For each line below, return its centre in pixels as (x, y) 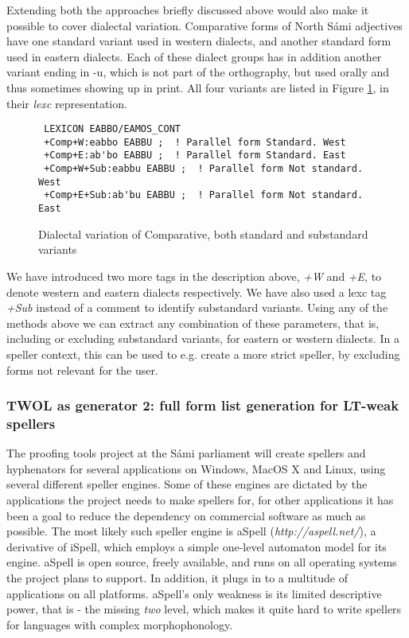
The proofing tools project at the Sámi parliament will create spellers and (186, 453)
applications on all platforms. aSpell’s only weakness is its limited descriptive (194, 593)
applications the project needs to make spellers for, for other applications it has (200, 500)
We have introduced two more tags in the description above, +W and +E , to (194, 276)
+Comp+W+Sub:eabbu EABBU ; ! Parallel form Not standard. (204, 169)
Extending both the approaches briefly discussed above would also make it (188, 10)
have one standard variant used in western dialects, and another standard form (199, 41)
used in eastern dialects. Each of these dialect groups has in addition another (194, 56)
